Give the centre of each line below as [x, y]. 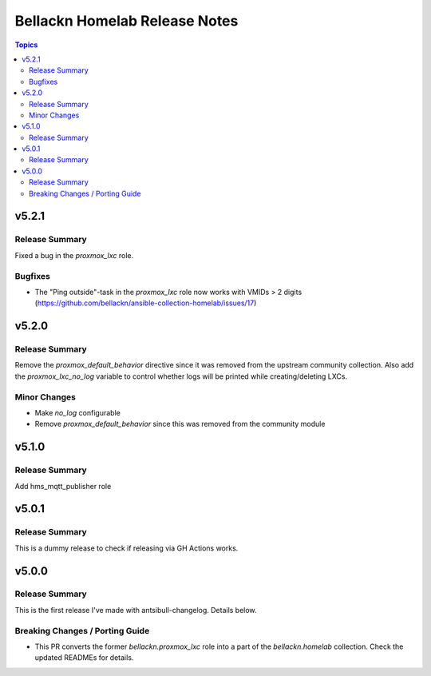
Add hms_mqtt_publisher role [63, 486]
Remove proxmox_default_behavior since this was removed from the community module [180, 424]
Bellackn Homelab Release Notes [127, 21]
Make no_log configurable [78, 413]
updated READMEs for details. [84, 658]
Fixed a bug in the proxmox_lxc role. [74, 255]
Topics [26, 45]
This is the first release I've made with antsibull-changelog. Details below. [136, 610]
